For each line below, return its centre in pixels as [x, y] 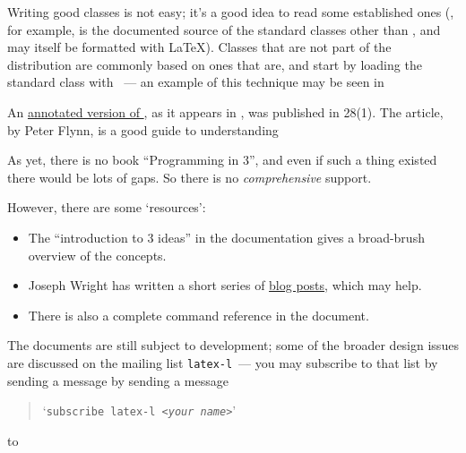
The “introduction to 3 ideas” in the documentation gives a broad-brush [226, 237]
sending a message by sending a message [118, 380]
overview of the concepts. [97, 255]
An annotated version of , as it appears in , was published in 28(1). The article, [225, 111]
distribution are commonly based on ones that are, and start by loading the [215, 64]
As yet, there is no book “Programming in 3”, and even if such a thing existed [222, 160]
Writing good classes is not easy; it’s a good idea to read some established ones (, [231, 12]
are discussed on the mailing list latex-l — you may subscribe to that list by [223, 362]
